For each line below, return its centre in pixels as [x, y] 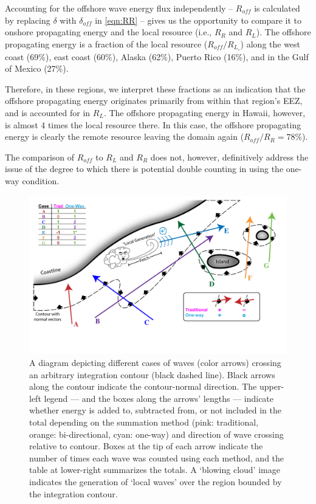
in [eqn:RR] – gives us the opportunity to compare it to [198, 20]
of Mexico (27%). [37, 68]
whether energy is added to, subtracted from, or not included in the [155, 410]
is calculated [277, 8]
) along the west [270, 43]
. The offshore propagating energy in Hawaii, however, [204, 113]
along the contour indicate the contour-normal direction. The [143, 386]
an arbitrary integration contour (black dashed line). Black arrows [152, 374]
